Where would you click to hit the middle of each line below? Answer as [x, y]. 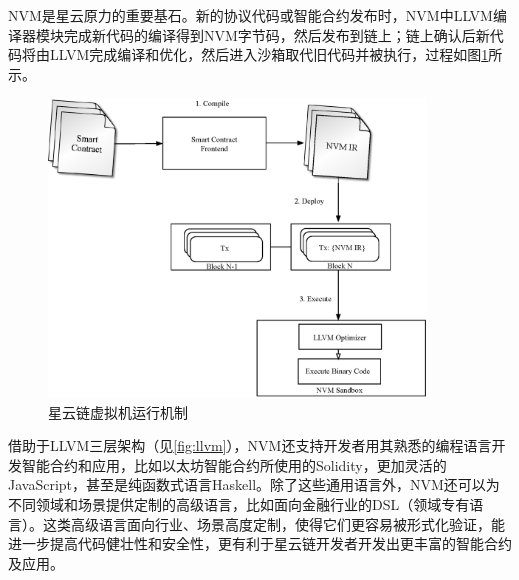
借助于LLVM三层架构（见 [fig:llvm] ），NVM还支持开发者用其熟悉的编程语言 [250, 445]
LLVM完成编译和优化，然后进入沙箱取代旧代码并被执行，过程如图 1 [269, 54]
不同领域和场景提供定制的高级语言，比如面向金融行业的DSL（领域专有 [239, 504]
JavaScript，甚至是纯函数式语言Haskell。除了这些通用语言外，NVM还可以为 [254, 484]
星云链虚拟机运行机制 [118, 411]
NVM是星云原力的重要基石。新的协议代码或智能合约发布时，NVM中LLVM [250, 15]
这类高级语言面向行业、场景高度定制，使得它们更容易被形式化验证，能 [273, 523]
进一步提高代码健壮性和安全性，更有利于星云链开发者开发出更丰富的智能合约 [260, 543]
